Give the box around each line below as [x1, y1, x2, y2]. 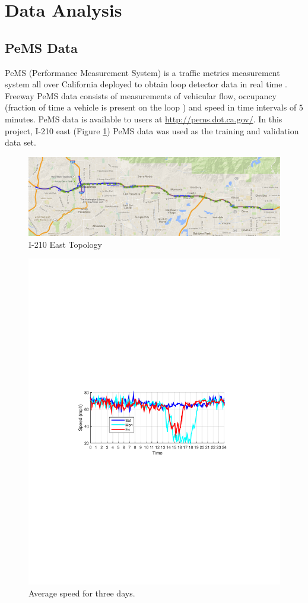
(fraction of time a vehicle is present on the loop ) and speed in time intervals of [5, 101, 297, 113]
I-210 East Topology [28, 238, 102, 250]
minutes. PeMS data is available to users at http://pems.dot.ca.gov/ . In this [5, 112, 282, 125]
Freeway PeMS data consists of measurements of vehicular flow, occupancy [5, 89, 277, 102]
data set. [5, 136, 36, 149]
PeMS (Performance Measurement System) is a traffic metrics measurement [5, 66, 280, 78]
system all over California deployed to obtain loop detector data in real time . [5, 78, 287, 90]
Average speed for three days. [28, 586, 135, 599]
